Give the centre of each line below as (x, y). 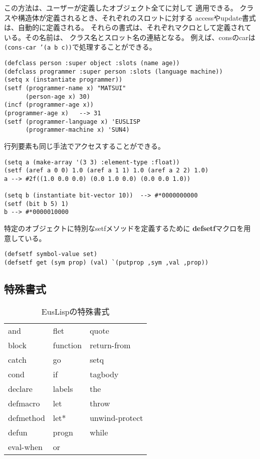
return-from (110, 345)
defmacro (24, 403)
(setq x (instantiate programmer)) (63, 80)
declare (20, 388)
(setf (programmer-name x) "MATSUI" (65, 88)
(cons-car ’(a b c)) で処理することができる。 (80, 47)
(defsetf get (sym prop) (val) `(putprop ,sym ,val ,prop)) (106, 262)
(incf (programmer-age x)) (49, 105)
